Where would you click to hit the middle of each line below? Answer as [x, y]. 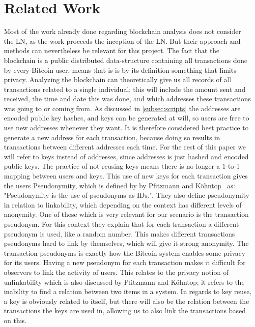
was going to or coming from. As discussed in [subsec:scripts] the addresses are [122, 108]
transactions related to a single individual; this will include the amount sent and [125, 89]
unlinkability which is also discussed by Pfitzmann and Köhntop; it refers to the [124, 282]
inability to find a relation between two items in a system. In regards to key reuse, [128, 291]
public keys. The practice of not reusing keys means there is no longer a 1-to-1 [122, 166]
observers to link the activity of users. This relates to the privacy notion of [116, 272]
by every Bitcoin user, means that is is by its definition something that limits [120, 70]
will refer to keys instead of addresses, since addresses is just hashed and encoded [126, 156]
